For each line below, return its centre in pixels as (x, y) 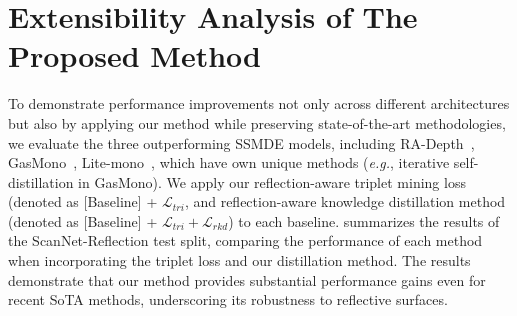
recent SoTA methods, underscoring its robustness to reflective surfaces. (228, 299)
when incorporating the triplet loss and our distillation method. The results (239, 260)
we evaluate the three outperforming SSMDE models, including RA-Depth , (241, 142)
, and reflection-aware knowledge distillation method (345, 201)
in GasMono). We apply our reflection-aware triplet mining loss (272, 181)
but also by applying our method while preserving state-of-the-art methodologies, (257, 122)
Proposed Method (134, 55)
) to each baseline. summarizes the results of (364, 220)
